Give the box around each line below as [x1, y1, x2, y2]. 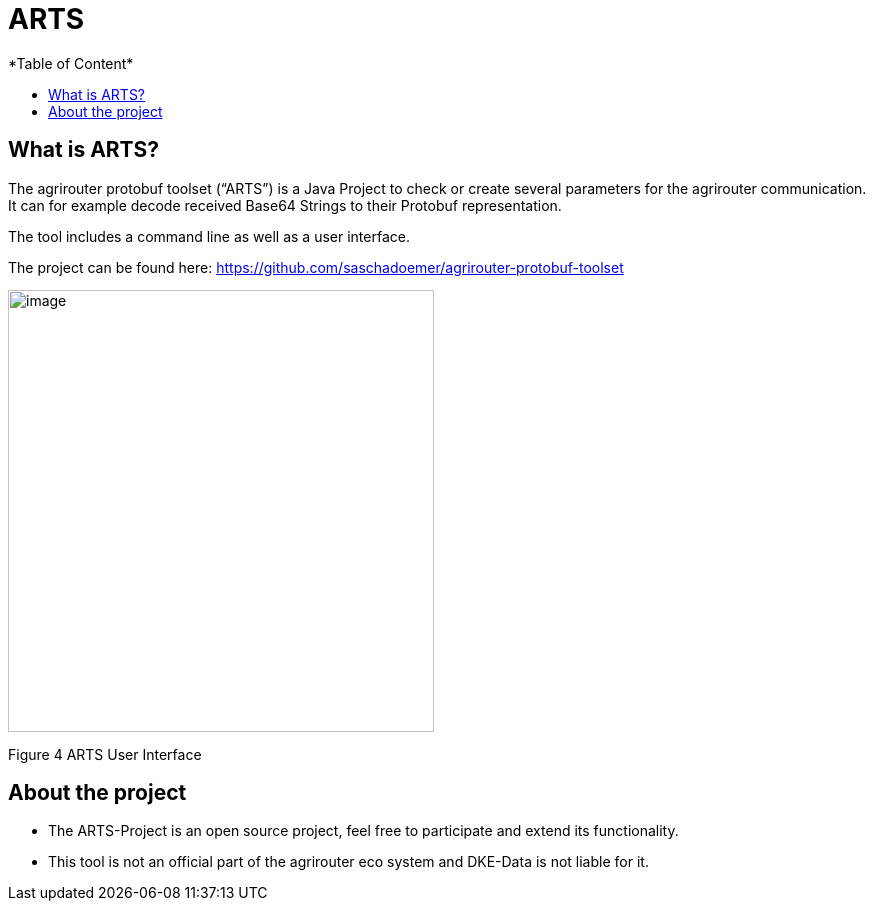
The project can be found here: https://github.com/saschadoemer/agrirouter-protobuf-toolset [8, 258, 624, 276]
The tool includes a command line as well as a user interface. [8, 227, 410, 245]
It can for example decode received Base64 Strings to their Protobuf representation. [8, 196, 562, 214]
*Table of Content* [8, 54, 134, 72]
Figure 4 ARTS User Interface [8, 745, 202, 763]
